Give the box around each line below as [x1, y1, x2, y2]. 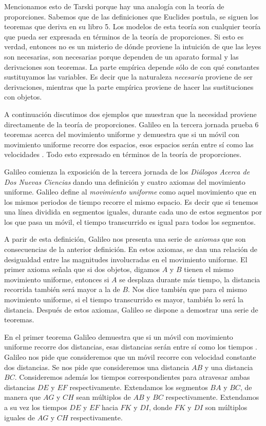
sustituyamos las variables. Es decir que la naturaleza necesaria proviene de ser [4, 71, 253, 82]
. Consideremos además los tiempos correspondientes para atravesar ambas [14, 372, 250, 382]
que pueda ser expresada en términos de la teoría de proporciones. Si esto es [4, 31, 244, 42]
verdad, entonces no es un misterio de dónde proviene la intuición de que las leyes [4, 41, 261, 52]
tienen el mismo [184, 264, 234, 275]
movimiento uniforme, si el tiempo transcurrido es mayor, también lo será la [4, 294, 244, 305]
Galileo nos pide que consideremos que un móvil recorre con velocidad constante [4, 352, 256, 362]
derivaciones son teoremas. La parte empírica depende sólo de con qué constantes [4, 61, 259, 72]
